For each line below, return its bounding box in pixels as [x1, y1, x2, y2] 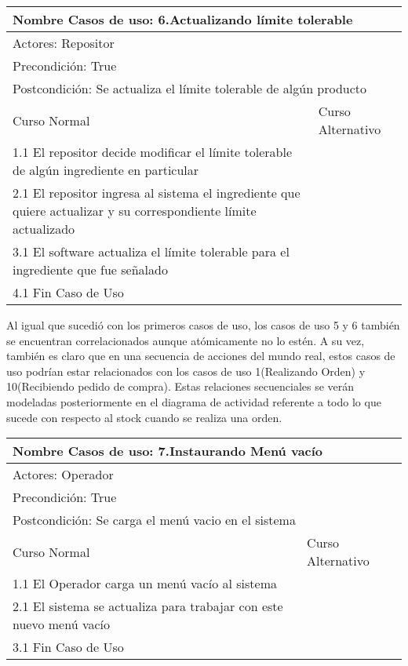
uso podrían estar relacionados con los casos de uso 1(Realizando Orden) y [6, 362, 366, 379]
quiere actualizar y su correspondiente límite [13, 202, 257, 220]
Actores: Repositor [13, 34, 115, 52]
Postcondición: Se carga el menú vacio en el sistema [13, 511, 296, 530]
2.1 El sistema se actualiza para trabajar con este [13, 597, 283, 616]
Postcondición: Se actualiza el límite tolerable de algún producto [13, 79, 367, 97]
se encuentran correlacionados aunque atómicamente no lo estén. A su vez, [6, 332, 365, 348]
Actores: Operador [13, 465, 114, 484]
